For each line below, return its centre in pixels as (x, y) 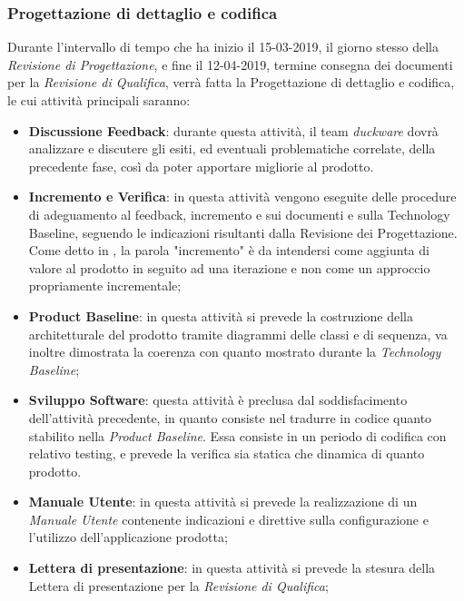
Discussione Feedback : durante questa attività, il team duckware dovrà (233, 130)
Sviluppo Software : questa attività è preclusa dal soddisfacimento (218, 400)
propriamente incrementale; (105, 286)
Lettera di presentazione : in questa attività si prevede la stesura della (232, 568)
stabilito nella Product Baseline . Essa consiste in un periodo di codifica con (237, 435)
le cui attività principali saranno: (99, 100)
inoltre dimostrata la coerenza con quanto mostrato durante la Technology (235, 352)
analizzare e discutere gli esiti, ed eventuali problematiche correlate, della (232, 148)
